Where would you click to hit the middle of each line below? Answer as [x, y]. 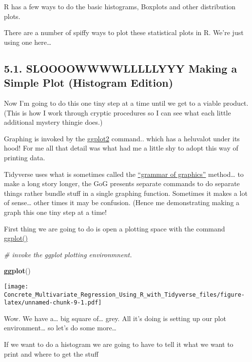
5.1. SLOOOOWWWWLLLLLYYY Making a [121, 68]
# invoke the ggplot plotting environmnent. [68, 254]
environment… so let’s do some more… [60, 328]
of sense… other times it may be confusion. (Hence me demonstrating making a [122, 202]
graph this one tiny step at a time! [55, 212]
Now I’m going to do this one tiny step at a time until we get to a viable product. [126, 103]
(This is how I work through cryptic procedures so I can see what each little [117, 112]
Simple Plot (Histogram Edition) [89, 83]
